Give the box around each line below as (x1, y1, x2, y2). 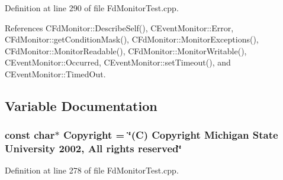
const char (5, 127, 55, 142)
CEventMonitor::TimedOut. (5, 67, 106, 80)
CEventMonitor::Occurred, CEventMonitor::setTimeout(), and (5, 56, 231, 68)
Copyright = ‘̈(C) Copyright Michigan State (63, 127, 278, 142)
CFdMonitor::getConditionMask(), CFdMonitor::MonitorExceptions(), (5, 33, 259, 45)
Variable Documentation (5, 96, 157, 114)
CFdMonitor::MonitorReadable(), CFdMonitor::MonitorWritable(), (5, 44, 247, 57)
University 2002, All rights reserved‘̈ (5, 141, 182, 156)
